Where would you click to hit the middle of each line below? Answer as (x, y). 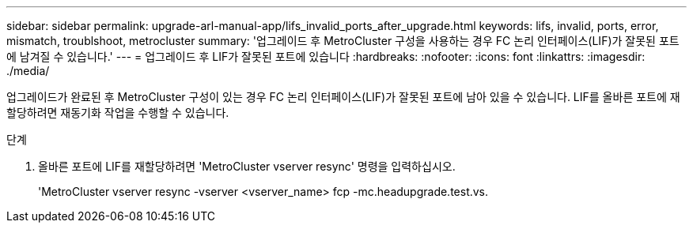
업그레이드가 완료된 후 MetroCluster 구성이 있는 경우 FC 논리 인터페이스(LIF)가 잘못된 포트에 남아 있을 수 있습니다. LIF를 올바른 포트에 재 (343, 97)
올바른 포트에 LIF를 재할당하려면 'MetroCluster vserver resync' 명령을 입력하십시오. (247, 166)
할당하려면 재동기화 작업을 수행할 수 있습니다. (118, 113)
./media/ (28, 71)
